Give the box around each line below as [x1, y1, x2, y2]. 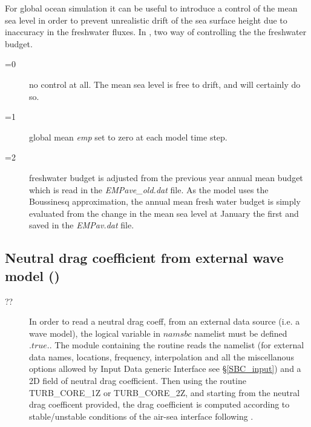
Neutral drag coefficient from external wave [5, 248, 284, 267]
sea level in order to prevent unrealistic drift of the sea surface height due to [5, 13, 287, 26]
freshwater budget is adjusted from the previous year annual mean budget [29, 171, 303, 184]
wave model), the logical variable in [29, 326, 161, 339]
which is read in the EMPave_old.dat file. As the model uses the [29, 183, 269, 196]
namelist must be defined [194, 326, 287, 339]
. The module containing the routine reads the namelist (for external [49, 339, 304, 351]
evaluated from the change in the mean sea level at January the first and [29, 207, 299, 219]
